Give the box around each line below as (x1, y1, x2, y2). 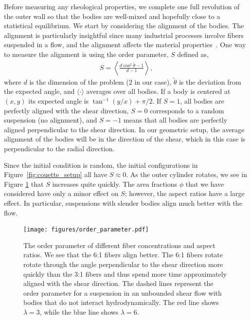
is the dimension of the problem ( (29, 76, 129, 87)
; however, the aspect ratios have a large (125, 188, 245, 198)
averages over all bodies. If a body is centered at (86, 86, 231, 96)
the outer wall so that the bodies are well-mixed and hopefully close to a (4, 11, 220, 21)
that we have (185, 178, 224, 189)
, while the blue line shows (39, 306, 119, 317)
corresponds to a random (150, 105, 224, 115)
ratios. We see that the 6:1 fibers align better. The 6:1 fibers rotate (23, 249, 223, 260)
